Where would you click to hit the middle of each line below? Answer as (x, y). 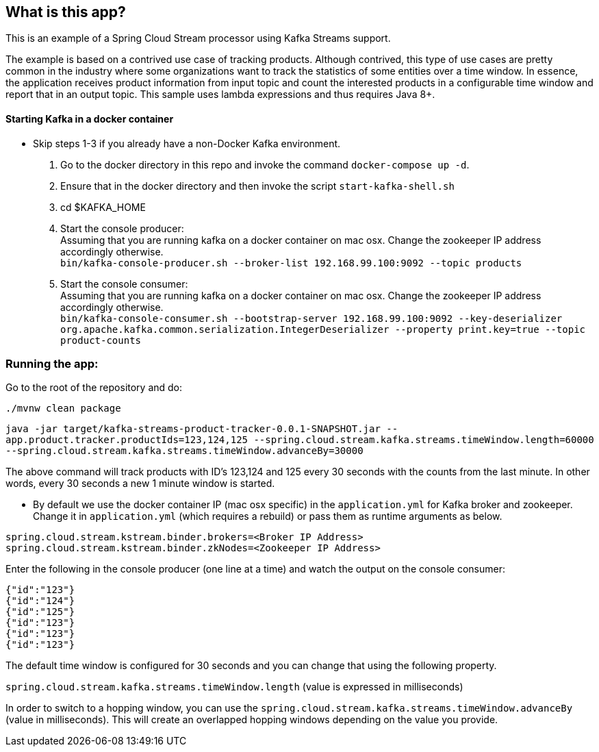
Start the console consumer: (124, 284)
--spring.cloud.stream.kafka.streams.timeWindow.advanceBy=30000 (184, 451)
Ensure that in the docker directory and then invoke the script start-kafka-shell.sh (257, 186)
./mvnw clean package (63, 409)
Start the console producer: (122, 228)
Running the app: (52, 364)
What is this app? (66, 12)
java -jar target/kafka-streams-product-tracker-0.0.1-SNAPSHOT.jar (193, 429)
